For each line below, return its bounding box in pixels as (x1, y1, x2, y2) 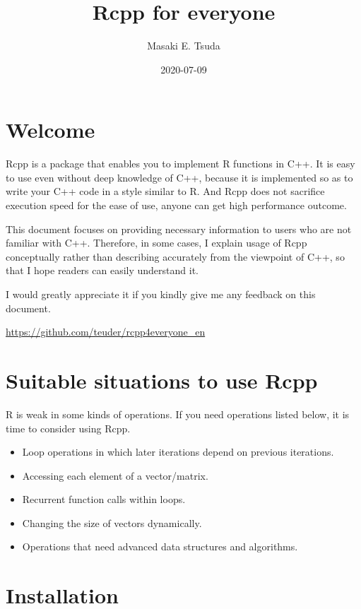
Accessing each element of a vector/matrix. (22, 468, 208, 483)
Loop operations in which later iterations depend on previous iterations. (22, 444, 334, 459)
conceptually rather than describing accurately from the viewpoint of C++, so (6, 249, 345, 264)
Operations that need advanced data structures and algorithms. (22, 539, 298, 554)
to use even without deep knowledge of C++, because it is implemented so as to (6, 170, 353, 184)
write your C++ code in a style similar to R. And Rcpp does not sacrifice (6, 184, 325, 199)
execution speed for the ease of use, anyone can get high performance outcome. (6, 198, 347, 213)
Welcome (6, 115, 95, 144)
